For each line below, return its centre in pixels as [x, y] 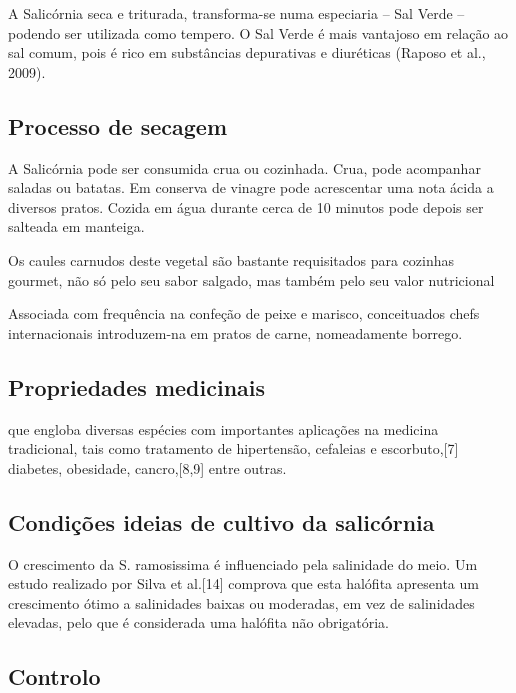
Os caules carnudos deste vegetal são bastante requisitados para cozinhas [231, 259]
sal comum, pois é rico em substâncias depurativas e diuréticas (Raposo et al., [247, 52]
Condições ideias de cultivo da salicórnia [221, 521]
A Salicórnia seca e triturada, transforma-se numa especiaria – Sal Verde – [236, 13]
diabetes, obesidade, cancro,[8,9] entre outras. [147, 467]
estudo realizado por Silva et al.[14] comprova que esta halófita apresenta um [243, 583]
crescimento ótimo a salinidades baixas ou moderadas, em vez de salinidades [241, 602]
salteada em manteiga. [76, 226]
